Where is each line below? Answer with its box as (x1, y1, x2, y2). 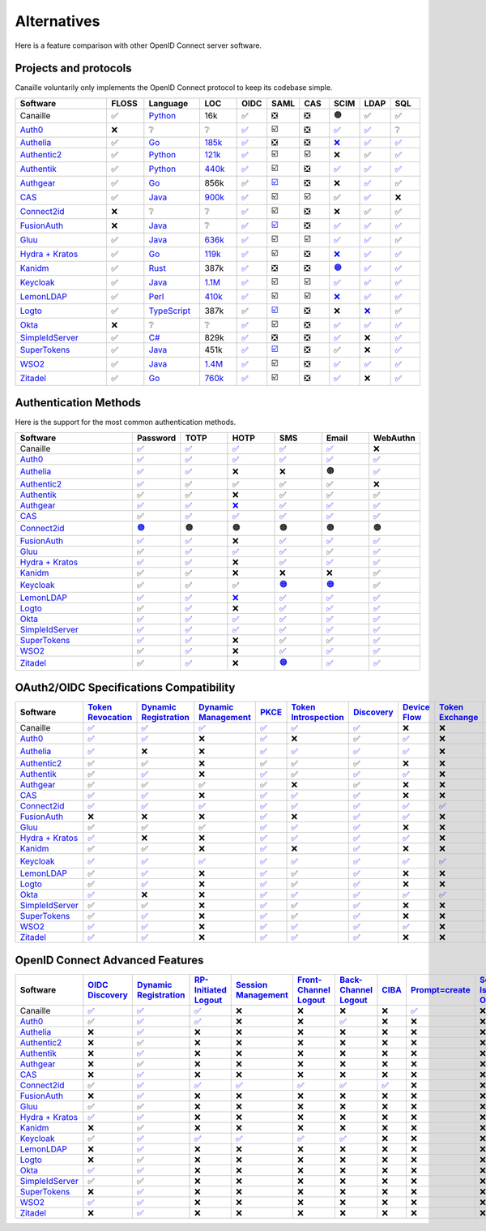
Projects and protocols (15, 62, 133, 75)
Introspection (291, 712, 344, 723)
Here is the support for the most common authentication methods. (15, 418, 237, 427)
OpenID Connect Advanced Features (15, 953, 204, 967)
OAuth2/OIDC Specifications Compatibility (15, 681, 236, 695)
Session (236, 979, 268, 990)
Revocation (87, 712, 133, 723)
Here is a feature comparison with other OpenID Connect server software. (15, 41, 262, 50)
